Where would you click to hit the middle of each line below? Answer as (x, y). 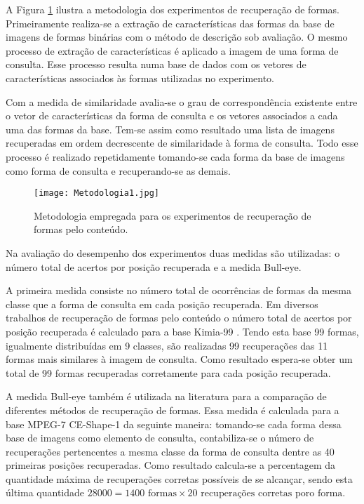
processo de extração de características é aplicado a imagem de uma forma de (172, 50)
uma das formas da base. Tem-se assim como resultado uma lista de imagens (170, 129)
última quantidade (45, 492)
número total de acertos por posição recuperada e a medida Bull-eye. (154, 266)
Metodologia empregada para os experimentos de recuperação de (173, 215)
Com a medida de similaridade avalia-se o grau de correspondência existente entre (182, 101)
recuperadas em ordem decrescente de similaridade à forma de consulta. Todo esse (182, 143)
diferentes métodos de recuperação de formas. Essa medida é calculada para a (173, 410)
